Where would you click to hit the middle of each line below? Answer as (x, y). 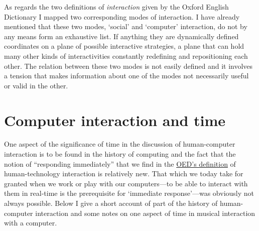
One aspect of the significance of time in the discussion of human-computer (120, 144)
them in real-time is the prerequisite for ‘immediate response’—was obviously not (129, 193)
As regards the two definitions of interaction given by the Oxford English (116, 7)
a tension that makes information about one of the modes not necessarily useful (126, 76)
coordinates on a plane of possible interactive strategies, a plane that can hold (124, 46)
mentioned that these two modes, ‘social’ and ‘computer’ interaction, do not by (126, 26)
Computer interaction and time (115, 120)
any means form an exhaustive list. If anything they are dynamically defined (121, 36)
